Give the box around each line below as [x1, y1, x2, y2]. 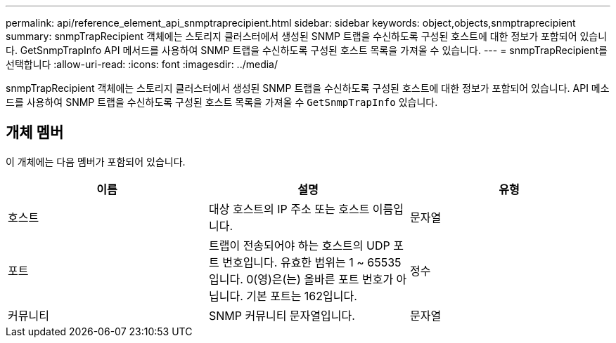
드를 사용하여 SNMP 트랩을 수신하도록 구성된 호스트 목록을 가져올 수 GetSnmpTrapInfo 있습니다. [6, 96, 438, 108]
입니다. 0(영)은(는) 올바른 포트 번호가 [208, 271, 394, 286]
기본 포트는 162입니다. [246, 288, 357, 303]
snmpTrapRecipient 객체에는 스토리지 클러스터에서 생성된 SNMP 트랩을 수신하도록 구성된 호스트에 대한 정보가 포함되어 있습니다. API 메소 [6, 82, 610, 94]
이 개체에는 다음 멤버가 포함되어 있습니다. [6, 155, 186, 168]
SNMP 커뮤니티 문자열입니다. [208, 308, 355, 323]
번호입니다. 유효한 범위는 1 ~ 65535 [222, 255, 402, 269]
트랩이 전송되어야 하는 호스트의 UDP [208, 238, 390, 253]
